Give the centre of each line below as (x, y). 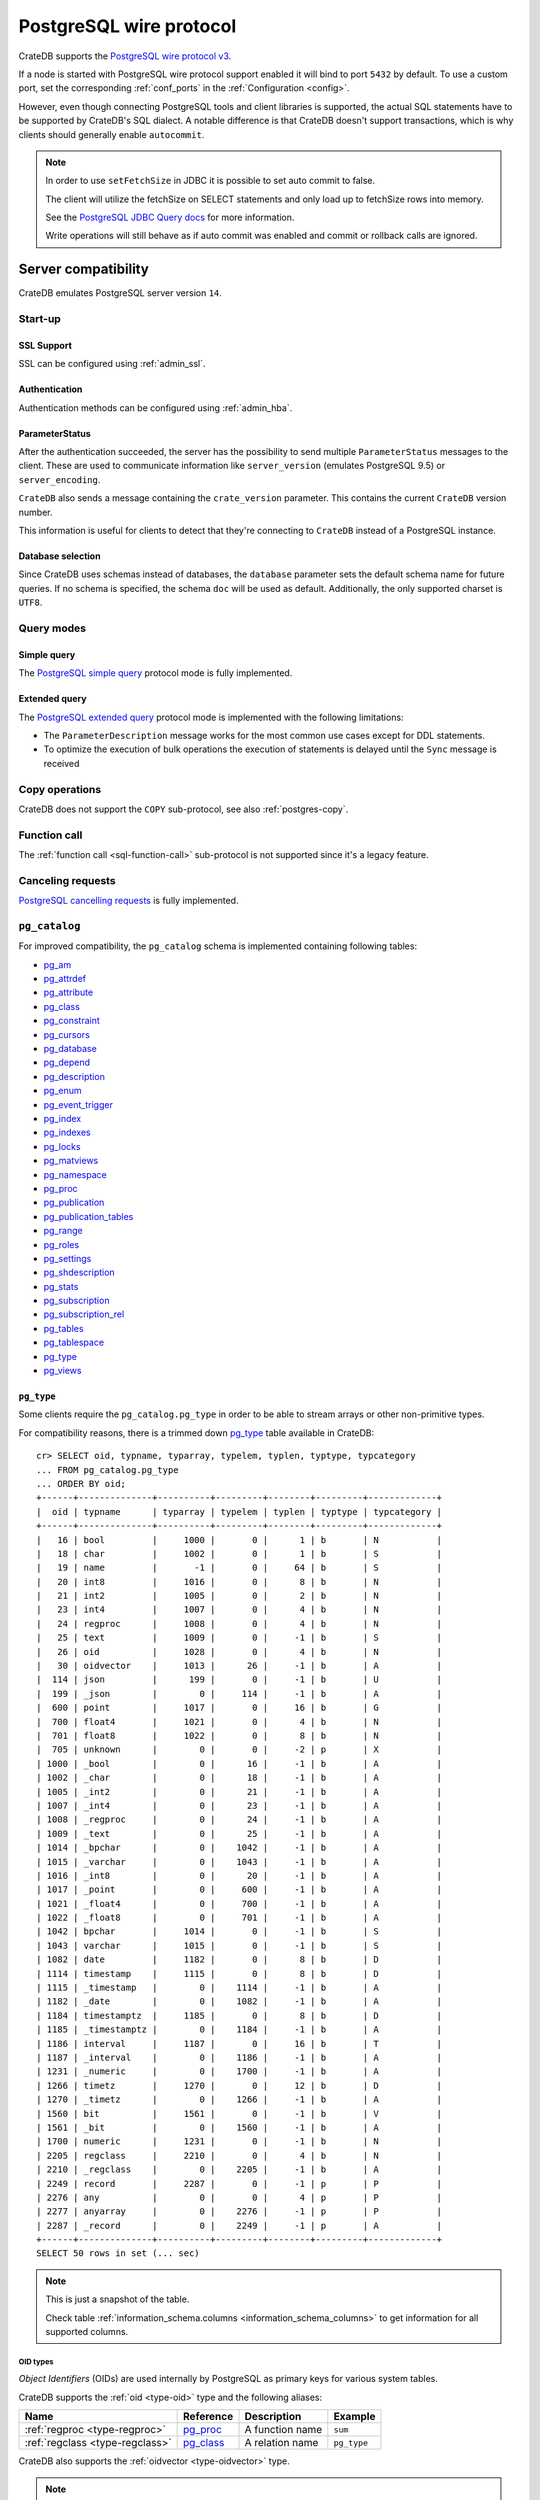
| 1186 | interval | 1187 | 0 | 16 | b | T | (239, 2043)
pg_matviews (71, 1161)
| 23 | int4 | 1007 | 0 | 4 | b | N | (239, 1609)
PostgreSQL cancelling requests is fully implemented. (128, 901)
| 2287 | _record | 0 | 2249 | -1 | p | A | (239, 2225)
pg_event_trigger (78, 1104)
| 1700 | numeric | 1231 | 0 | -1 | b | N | (239, 2141)
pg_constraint (71, 1021)
